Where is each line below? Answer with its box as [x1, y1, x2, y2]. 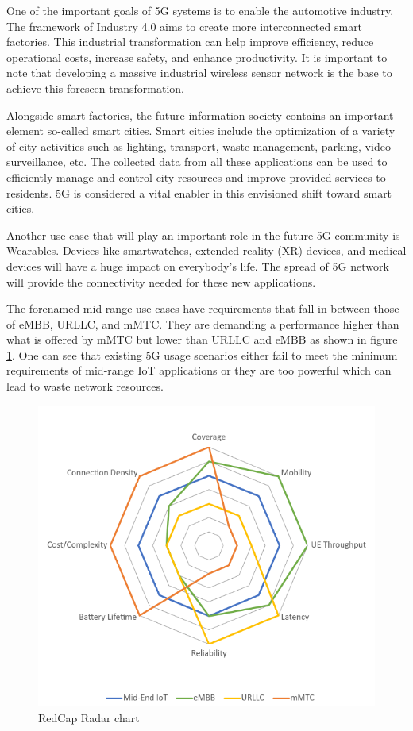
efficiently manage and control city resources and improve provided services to [6, 168, 386, 185]
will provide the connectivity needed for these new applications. [6, 273, 316, 290]
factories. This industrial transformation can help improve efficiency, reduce [6, 33, 374, 50]
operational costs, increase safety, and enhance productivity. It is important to [6, 48, 388, 65]
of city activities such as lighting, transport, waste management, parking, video [6, 137, 391, 154]
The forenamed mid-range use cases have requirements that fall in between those [6, 300, 399, 317]
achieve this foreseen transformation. [6, 79, 184, 96]
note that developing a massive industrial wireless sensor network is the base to [6, 64, 392, 81]
